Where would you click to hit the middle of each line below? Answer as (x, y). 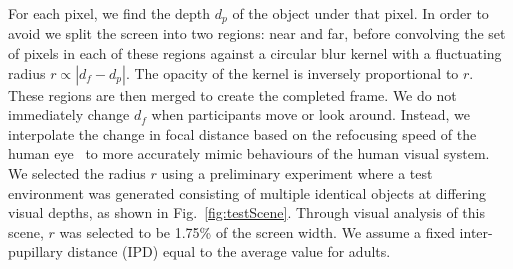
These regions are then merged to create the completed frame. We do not (232, 94)
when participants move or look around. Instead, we (310, 114)
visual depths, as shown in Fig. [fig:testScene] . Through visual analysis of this (246, 212)
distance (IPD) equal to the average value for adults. (229, 251)
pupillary (35, 251)
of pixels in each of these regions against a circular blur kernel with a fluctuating (255, 53)
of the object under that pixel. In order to (360, 13)
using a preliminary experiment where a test (297, 173)
